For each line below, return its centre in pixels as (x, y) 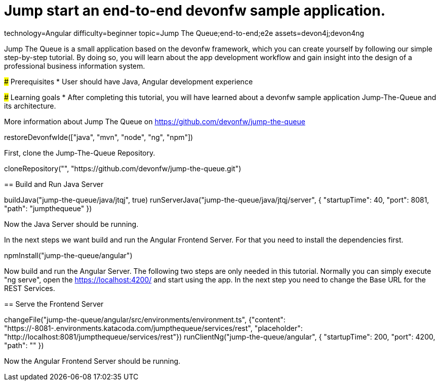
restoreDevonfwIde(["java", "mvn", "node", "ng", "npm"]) (99, 137)
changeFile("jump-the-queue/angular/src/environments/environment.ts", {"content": (145, 319)
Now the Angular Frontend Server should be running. (92, 361)
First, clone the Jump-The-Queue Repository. (80, 153)
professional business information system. (75, 66)
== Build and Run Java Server (54, 184)
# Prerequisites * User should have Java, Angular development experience (129, 81)
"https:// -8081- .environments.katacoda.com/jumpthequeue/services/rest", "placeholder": (153, 328)
